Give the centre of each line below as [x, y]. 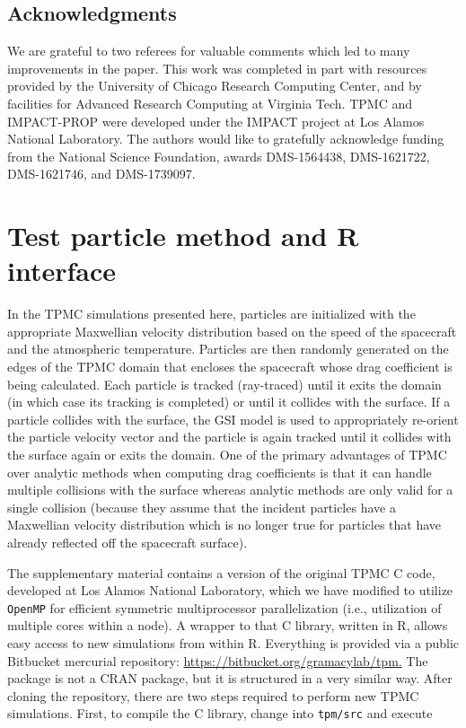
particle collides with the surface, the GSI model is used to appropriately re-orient [233, 419]
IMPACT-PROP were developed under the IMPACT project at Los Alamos [216, 121]
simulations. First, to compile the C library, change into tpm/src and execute [220, 713]
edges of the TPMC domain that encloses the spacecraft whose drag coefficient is [230, 367]
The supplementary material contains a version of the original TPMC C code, [221, 572]
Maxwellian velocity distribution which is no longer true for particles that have [224, 525]
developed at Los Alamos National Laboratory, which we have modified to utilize [230, 590]
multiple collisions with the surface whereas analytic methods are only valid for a [230, 490]
